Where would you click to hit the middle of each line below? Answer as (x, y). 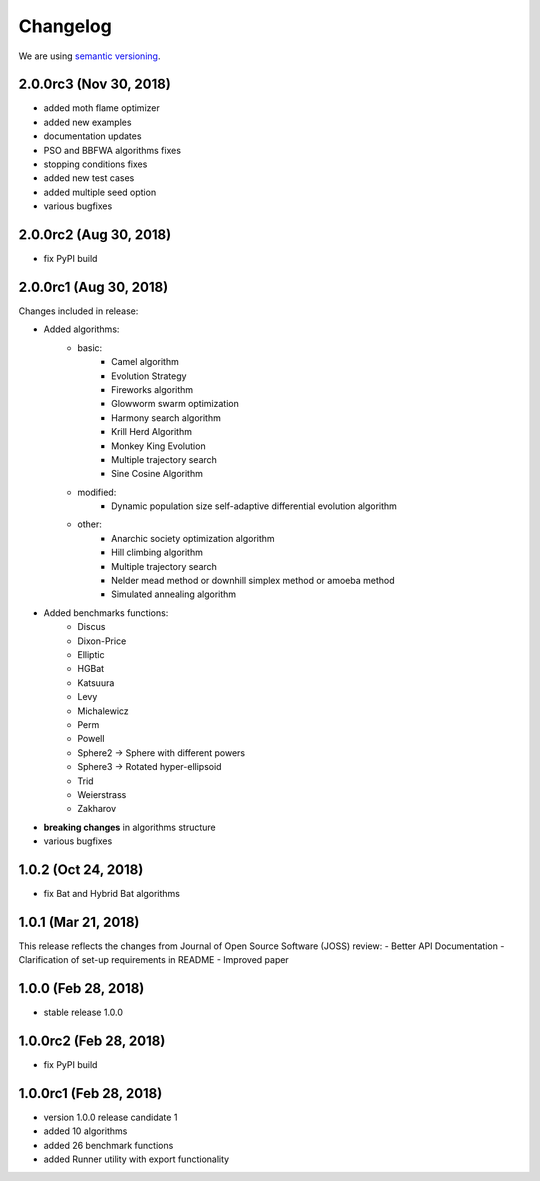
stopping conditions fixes (95, 164)
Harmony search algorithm (166, 417)
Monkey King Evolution (158, 446)
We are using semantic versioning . (89, 56)
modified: (97, 492)
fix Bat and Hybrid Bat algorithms (111, 893)
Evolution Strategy (149, 376)
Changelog (65, 26)
